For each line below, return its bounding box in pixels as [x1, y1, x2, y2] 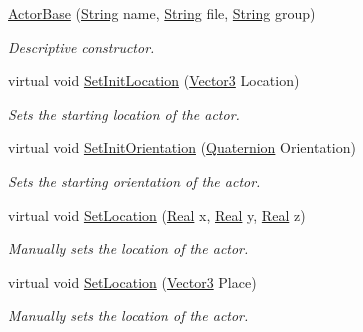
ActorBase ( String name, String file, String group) [8, 3, 316, 23]
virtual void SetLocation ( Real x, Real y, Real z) [8, 204, 306, 225]
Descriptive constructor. [8, 36, 155, 57]
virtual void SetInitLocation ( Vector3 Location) [8, 70, 300, 91]
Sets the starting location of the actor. [8, 103, 240, 124]
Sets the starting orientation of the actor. [8, 170, 261, 191]
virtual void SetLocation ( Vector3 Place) [8, 271, 257, 292]
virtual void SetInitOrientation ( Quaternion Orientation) [8, 137, 356, 158]
